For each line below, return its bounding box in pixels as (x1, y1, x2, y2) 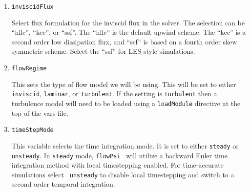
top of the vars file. (11, 107, 68, 118)
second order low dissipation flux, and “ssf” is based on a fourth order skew (11, 36, 237, 46)
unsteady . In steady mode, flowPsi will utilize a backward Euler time (11, 150, 228, 160)
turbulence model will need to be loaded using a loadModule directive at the (11, 98, 241, 108)
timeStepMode (11, 127, 54, 134)
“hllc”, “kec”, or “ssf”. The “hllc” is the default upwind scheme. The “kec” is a (11, 27, 246, 37)
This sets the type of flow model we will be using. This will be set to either (11, 79, 236, 89)
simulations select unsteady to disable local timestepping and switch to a (11, 169, 234, 179)
